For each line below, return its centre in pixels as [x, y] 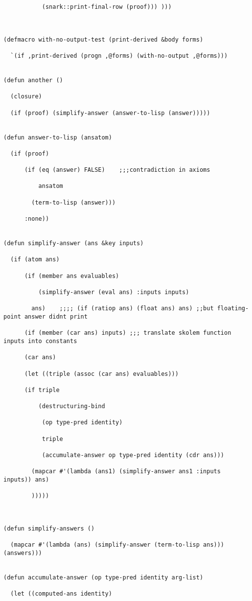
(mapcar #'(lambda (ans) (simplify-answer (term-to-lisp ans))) [117, 545]
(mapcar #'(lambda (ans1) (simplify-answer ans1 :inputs [126, 472]
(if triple [42, 390]
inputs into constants [40, 341]
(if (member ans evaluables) [72, 276]
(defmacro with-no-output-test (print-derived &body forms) [103, 39]
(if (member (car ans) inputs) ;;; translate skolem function [128, 333]
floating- [233, 309]
